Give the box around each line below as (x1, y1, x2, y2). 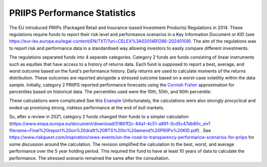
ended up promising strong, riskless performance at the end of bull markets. (9, 104, 165, 110)
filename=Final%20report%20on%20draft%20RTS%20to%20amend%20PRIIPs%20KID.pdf (9, 128, 198, 134)
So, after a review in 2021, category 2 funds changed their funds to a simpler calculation (9, 114, 189, 120)
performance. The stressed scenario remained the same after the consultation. (9, 155, 170, 161)
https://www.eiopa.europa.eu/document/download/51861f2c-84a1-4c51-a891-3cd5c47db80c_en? (10, 121, 211, 127)
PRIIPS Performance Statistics (9, 7, 136, 18)
